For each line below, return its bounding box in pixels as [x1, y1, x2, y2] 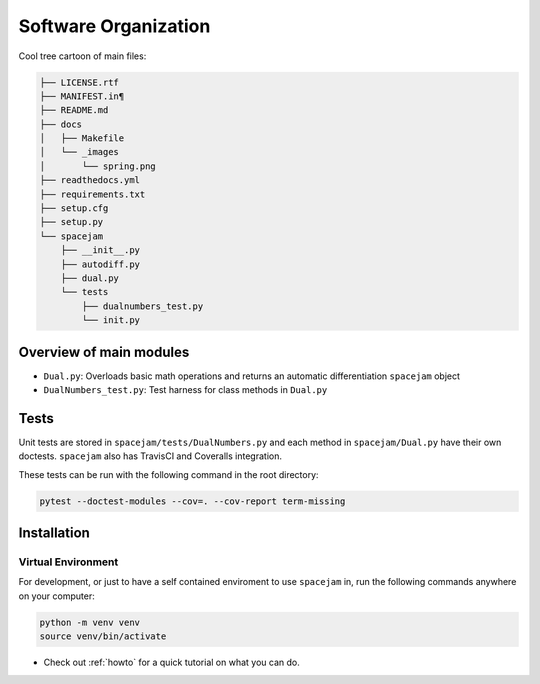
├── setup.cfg [39, 203, 109, 214]
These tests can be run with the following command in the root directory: [18, 468, 319, 480]
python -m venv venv [39, 616, 140, 628]
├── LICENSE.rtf [39, 76, 120, 88]
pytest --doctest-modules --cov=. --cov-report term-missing [39, 495, 346, 507]
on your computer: [18, 590, 95, 602]
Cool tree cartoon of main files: [18, 50, 147, 62]
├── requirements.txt [39, 188, 146, 200]
